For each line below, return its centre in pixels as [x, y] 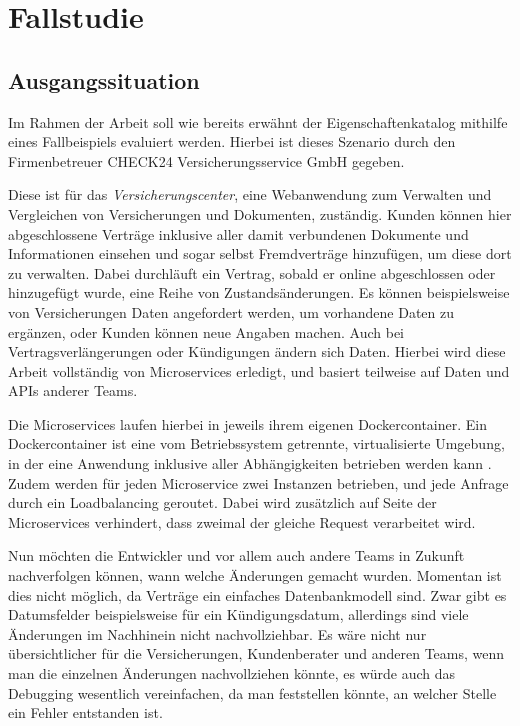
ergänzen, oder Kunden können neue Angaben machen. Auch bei [206, 331]
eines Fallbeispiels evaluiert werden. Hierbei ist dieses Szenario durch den [232, 141]
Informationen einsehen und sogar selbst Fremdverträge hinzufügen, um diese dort [260, 253]
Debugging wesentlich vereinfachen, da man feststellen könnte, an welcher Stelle [252, 692]
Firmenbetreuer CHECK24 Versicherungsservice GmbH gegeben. [206, 160]
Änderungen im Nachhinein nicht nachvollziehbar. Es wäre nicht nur [217, 633]
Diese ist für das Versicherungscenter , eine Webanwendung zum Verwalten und [250, 194]
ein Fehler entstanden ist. [85, 712]
